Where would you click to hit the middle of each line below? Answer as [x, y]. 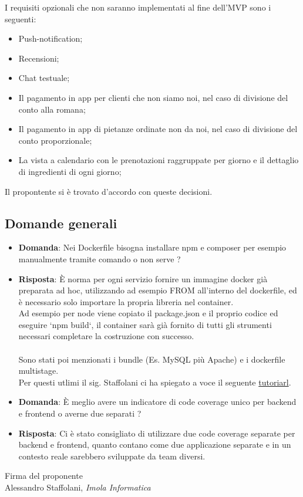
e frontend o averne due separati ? [80, 413]
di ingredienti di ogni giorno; [70, 171]
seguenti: [21, 18]
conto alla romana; [52, 109]
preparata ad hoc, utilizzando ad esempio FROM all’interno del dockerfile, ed [158, 290]
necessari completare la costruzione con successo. [106, 336]
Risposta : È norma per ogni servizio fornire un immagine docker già [143, 278]
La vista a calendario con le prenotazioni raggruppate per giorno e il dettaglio [159, 160]
